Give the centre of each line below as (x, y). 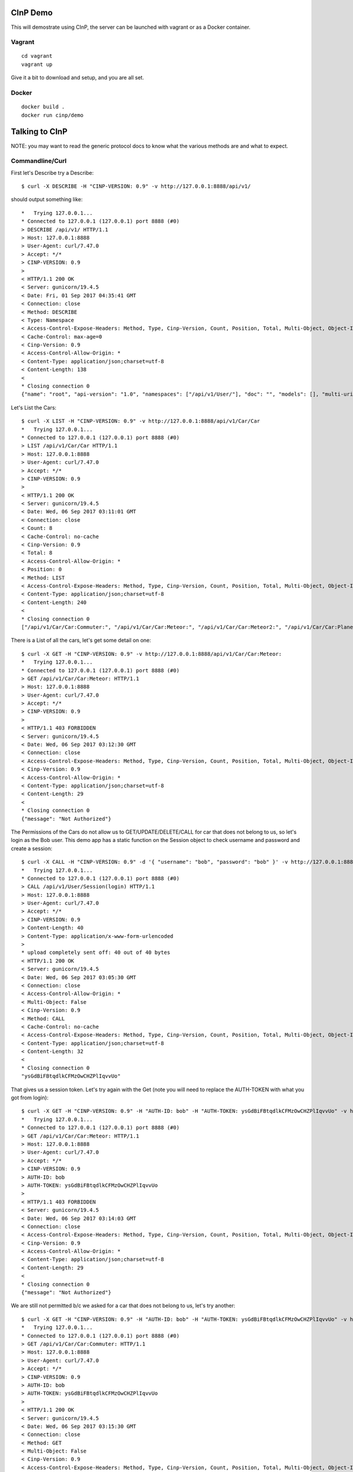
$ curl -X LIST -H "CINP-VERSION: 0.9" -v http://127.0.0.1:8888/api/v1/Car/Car (141, 421)
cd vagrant (37, 56)
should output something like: (47, 200)
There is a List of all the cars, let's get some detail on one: (81, 640)
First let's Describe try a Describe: (52, 173)
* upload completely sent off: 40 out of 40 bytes (96, 953)
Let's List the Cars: (34, 407)
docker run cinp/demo (52, 115)
